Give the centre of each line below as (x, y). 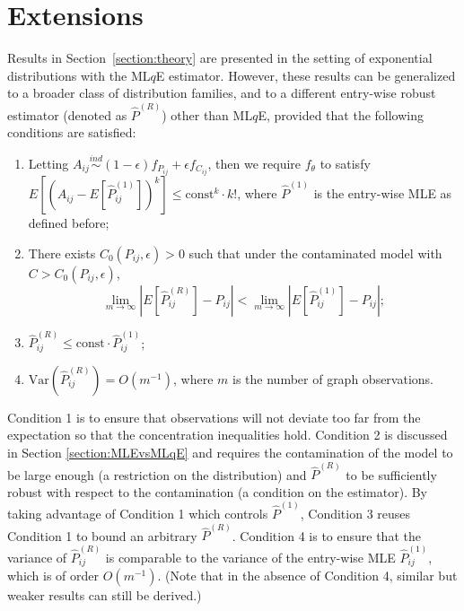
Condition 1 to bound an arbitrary (102, 535)
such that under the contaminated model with (315, 253)
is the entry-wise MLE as (383, 193)
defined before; (69, 223)
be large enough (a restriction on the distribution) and (157, 474)
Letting (48, 163)
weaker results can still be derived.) (105, 595)
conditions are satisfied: (72, 132)
